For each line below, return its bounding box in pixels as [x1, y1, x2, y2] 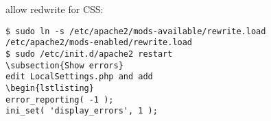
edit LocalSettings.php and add [5, 72, 153, 82]
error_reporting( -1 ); [5, 94, 114, 105]
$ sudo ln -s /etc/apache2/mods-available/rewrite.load [5, 26, 266, 36]
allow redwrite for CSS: [5, 2, 104, 16]
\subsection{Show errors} [5, 60, 123, 70]
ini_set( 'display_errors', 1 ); [5, 106, 158, 116]
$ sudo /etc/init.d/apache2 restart [5, 49, 173, 59]
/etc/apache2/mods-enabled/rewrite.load [5, 38, 193, 48]
